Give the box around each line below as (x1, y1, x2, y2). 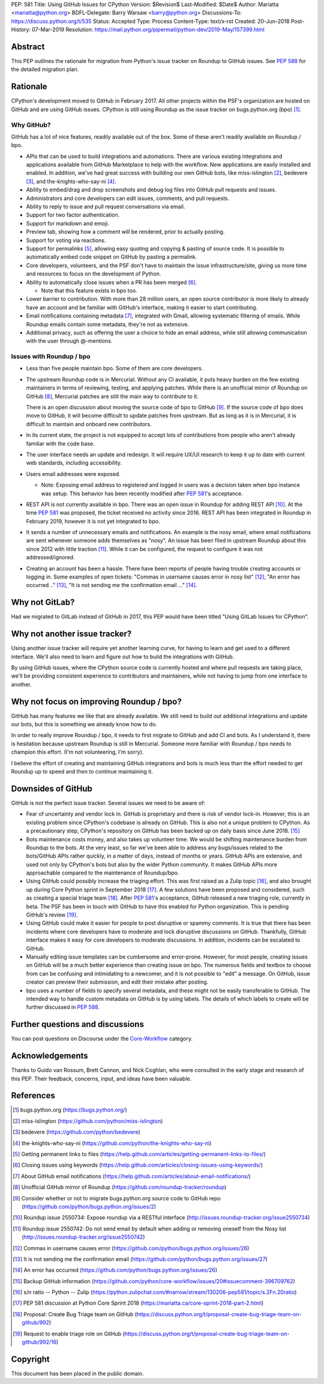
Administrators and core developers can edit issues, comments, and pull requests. (26, 194, 230, 202)
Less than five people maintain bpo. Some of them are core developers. (26, 365, 203, 372)
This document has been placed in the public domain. (11, 1370, 144, 1377)
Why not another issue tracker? (11, 629, 132, 639)
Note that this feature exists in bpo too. (41, 287, 137, 294)
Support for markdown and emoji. (26, 220, 109, 227)
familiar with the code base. (26, 440, 95, 447)
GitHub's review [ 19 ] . (26, 911, 78, 918)
